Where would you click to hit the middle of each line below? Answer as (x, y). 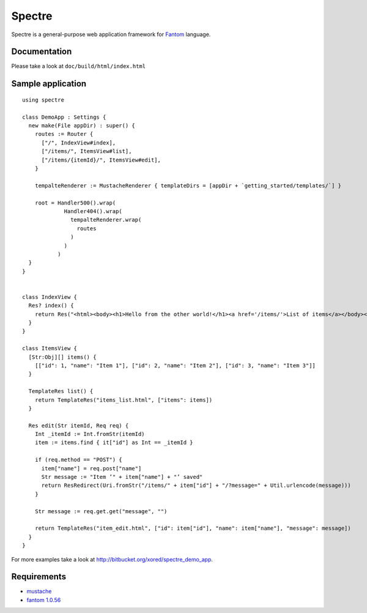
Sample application (49, 84)
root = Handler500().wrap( (75, 203)
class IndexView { (50, 297)
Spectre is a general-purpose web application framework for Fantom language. (111, 34)
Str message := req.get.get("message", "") (101, 511)
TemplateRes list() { (61, 391)
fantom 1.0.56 (44, 600)
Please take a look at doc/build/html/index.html (79, 66)
